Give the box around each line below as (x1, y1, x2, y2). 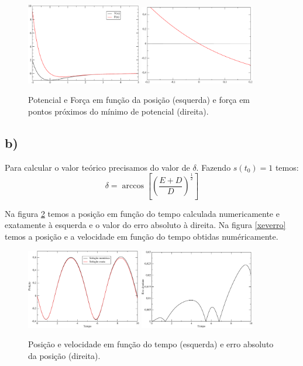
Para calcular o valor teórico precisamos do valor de (5, 161, 190, 173)
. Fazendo (196, 161, 231, 173)
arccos (122, 182, 144, 191)
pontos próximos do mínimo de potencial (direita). (28, 105, 209, 117)
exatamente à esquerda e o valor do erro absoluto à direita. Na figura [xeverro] (5, 219, 286, 231)
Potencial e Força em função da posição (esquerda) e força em (28, 94, 250, 106)
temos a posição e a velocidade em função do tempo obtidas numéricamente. (5, 230, 278, 243)
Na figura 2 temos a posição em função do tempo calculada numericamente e (5, 207, 280, 219)
